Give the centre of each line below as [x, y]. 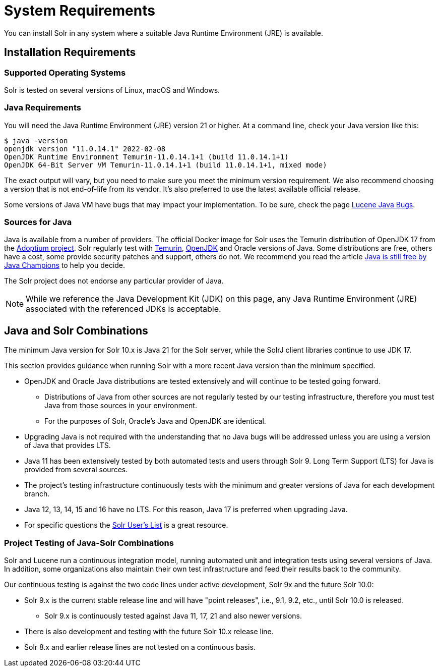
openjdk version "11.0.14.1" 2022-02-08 [85, 149]
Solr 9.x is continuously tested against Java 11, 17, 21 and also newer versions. [173, 616]
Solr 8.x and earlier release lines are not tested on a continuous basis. [140, 647]
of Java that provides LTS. [68, 445]
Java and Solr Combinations [76, 330]
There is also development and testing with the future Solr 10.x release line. [149, 632]
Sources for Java [38, 222]
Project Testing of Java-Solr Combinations [89, 543]
